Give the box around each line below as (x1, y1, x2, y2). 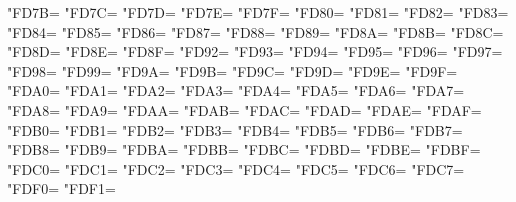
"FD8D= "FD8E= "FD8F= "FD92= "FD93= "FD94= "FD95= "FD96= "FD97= (7, 41, 503, 62)
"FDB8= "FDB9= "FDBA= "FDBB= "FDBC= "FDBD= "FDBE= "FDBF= (7, 139, 481, 160)
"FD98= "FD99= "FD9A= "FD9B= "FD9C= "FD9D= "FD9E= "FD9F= (7, 60, 458, 81)
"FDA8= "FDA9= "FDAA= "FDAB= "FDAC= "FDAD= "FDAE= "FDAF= (7, 99, 482, 120)
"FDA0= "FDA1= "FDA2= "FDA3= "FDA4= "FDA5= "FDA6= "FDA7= (7, 80, 465, 101)
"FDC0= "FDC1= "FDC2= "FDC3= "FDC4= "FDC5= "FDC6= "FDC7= (7, 158, 465, 179)
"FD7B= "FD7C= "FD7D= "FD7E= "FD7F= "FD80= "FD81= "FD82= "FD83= (7, 2, 509, 22)
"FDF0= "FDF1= (7, 178, 116, 199)
